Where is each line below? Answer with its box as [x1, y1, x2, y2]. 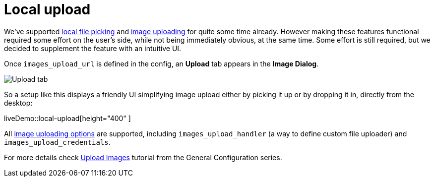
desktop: [4, 98, 33, 107]
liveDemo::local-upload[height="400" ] [4, 114, 131, 122]
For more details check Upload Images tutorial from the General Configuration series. [4, 153, 282, 162]
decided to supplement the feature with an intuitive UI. [4, 44, 182, 53]
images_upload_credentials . [4, 137, 111, 146]
